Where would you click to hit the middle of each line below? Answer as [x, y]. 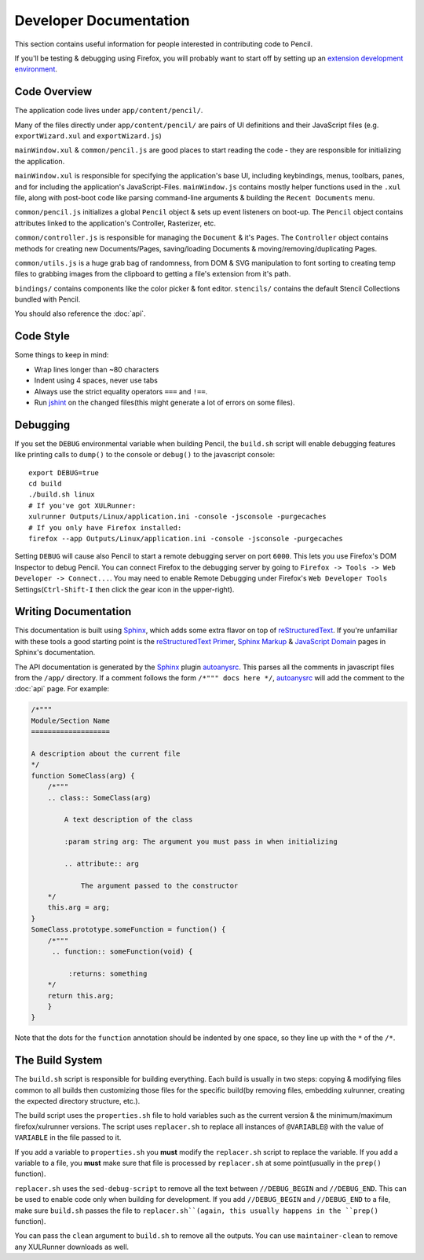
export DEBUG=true [64, 472]
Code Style [42, 337]
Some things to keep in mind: [62, 355]
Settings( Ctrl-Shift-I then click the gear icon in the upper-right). [124, 589]
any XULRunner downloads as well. [72, 1247]
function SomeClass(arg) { [83, 775]
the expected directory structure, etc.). [77, 1101]
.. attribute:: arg [101, 863]
